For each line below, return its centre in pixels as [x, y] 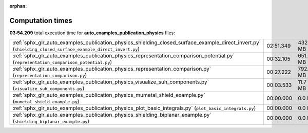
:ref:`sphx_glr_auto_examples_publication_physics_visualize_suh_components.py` [111, 82]
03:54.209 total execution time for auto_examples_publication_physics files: [92, 33]
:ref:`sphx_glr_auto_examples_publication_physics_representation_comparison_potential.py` [123, 56]
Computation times [41, 20]
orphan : [18, 6]
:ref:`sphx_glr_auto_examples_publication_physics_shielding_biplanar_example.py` [112, 115]
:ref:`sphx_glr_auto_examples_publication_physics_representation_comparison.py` [112, 69]
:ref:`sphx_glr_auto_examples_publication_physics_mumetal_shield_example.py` [109, 95]
